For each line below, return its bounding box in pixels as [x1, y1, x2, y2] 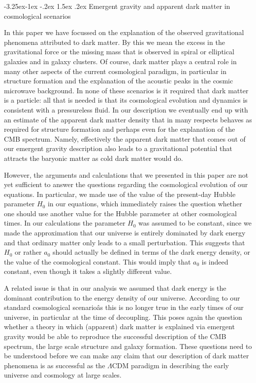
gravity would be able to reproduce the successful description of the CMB [4, 331, 226, 341]
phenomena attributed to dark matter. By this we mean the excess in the [4, 37, 225, 47]
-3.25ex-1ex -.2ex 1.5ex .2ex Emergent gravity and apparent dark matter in [4, 1, 230, 11]
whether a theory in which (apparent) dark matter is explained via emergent [4, 321, 235, 332]
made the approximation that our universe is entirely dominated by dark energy [4, 228, 246, 238]
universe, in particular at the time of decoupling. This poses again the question [4, 311, 242, 322]
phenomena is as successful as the [4, 360, 105, 370]
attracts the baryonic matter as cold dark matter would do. [4, 153, 183, 163]
